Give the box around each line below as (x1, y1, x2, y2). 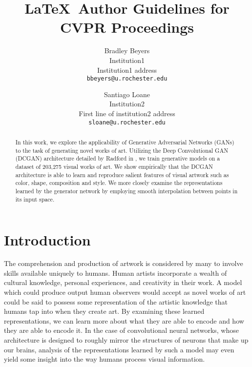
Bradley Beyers (104, 45, 150, 56)
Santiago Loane (104, 89, 150, 99)
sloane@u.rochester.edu (88, 119, 166, 126)
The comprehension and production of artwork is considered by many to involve (4, 258, 243, 268)
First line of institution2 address (79, 108, 175, 118)
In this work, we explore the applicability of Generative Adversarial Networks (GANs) (15, 138, 234, 146)
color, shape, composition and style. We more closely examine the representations (15, 179, 223, 187)
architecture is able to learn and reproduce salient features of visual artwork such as (15, 170, 229, 179)
